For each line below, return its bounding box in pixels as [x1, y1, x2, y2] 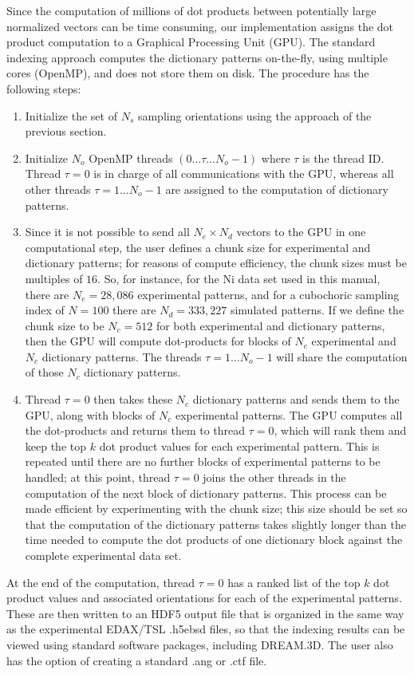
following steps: [6, 80, 81, 97]
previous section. [25, 123, 107, 140]
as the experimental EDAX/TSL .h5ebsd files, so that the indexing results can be [6, 621, 405, 637]
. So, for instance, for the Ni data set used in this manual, [97, 270, 380, 286]
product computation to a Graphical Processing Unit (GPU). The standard [6, 34, 376, 50]
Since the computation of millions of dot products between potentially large [6, 2, 377, 18]
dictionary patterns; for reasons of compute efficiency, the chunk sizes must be [25, 254, 407, 271]
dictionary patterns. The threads [41, 348, 202, 365]
